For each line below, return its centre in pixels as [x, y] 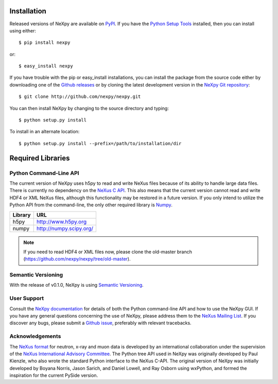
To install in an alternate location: [45, 132]
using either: [23, 30]
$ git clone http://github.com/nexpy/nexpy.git [80, 97]
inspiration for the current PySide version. [54, 375]
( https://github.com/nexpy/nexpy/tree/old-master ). [77, 259]
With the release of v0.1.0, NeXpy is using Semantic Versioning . [76, 285]
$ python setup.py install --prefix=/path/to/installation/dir [100, 143]
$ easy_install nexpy [46, 66]
